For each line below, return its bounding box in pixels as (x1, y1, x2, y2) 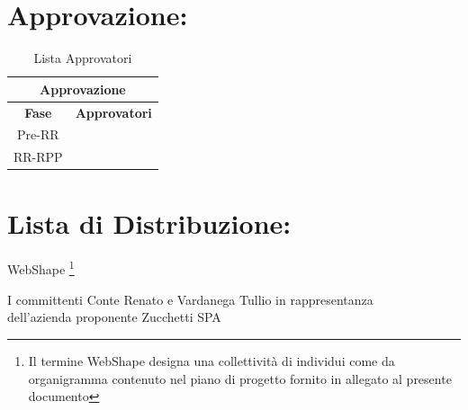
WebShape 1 (7, 257, 75, 279)
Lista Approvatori (33, 49, 132, 67)
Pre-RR (17, 125, 59, 144)
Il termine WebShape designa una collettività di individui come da (28, 351, 395, 370)
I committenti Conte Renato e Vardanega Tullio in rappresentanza (7, 290, 373, 308)
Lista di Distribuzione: (7, 204, 292, 241)
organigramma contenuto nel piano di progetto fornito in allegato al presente (28, 369, 452, 388)
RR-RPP (13, 147, 63, 166)
